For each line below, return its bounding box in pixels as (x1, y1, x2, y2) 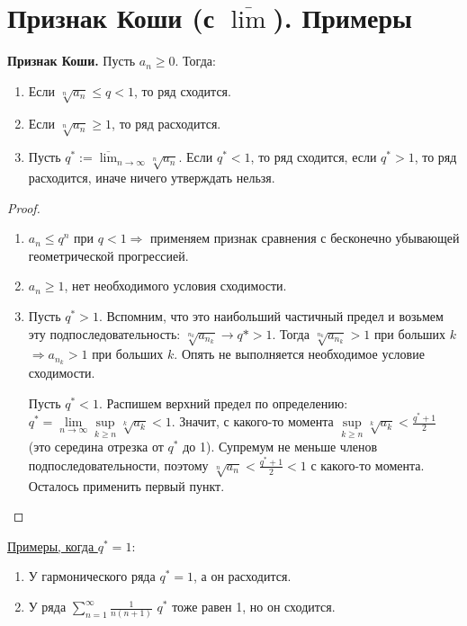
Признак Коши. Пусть (7, 51, 136, 70)
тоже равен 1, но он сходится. (172, 597, 336, 616)
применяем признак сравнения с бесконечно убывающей (150, 228, 460, 247)
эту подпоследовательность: (28, 324, 181, 343)
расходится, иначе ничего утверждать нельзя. (28, 168, 275, 187)
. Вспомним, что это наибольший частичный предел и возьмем (98, 306, 444, 325)
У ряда (28, 597, 67, 616)
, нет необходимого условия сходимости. (64, 276, 287, 295)
